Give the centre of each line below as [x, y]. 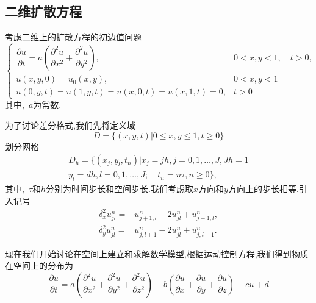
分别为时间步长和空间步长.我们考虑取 [120, 189]
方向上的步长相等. [263, 189]
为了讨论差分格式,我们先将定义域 [70, 125]
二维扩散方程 [43, 11]
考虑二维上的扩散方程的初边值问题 [73, 37]
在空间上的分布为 [39, 266]
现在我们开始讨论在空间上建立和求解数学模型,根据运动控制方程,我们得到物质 [157, 253]
